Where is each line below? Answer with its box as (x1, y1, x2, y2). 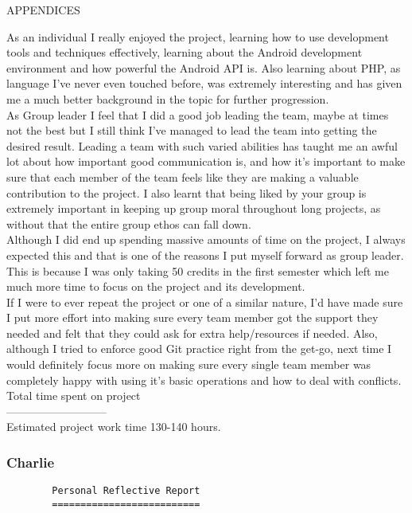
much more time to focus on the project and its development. (6, 278, 305, 295)
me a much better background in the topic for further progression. (6, 90, 329, 107)
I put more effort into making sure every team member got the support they (6, 309, 379, 326)
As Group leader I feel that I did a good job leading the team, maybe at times (6, 106, 389, 123)
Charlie (6, 452, 55, 472)
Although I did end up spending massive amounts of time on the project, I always (6, 231, 406, 248)
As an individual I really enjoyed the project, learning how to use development (6, 28, 389, 45)
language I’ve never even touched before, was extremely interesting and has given (6, 75, 402, 92)
